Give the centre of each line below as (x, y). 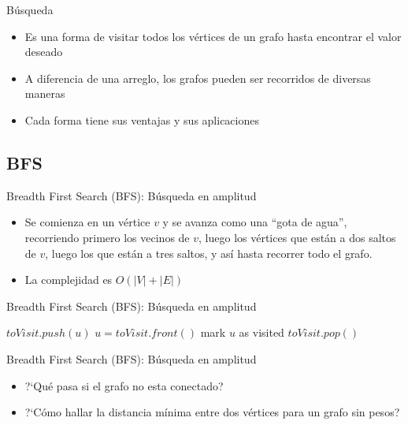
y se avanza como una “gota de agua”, (255, 222)
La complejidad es (69, 280)
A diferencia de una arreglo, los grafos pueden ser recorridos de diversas (198, 78)
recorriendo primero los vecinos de (107, 237)
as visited (261, 332)
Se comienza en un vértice (87, 222)
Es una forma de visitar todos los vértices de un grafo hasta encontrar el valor (213, 36)
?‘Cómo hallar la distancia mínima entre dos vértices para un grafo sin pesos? (212, 412)
